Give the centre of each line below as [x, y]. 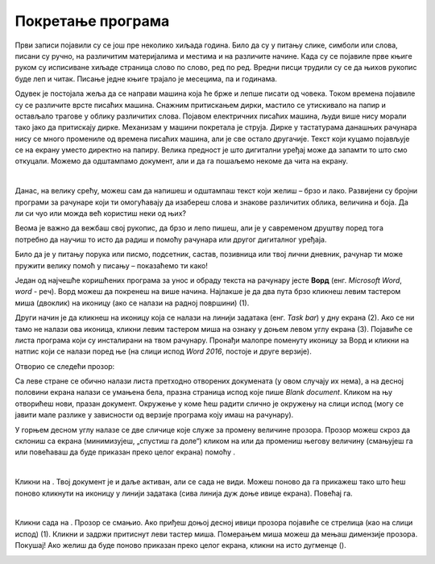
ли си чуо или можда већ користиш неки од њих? [101, 214]
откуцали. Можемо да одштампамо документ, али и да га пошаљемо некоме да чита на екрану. [181, 161]
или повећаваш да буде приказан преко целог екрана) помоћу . [125, 452]
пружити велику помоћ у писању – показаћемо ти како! [112, 265]
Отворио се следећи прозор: [65, 366]
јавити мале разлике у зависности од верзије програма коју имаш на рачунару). [154, 415]
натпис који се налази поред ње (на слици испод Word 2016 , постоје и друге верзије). [163, 351]
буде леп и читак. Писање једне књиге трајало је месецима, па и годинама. [146, 79]
